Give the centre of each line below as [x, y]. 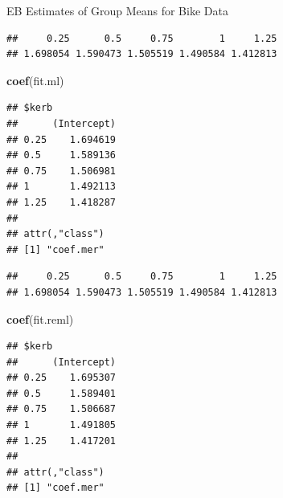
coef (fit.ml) [35, 80]
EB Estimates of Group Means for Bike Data [117, 10]
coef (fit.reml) [40, 318]
